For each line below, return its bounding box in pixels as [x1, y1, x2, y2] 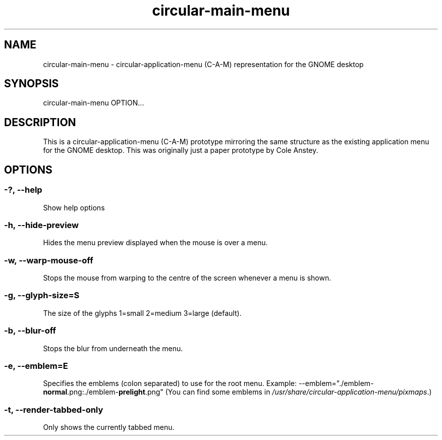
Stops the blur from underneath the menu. [43, 344, 183, 353]
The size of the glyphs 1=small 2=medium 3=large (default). [43, 308, 242, 317]
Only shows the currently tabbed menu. [43, 423, 175, 431]
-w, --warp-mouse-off [4, 255, 93, 265]
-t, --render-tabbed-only [4, 404, 103, 415]
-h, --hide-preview [4, 219, 79, 230]
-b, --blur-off [4, 325, 57, 336]
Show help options [43, 203, 105, 212]
